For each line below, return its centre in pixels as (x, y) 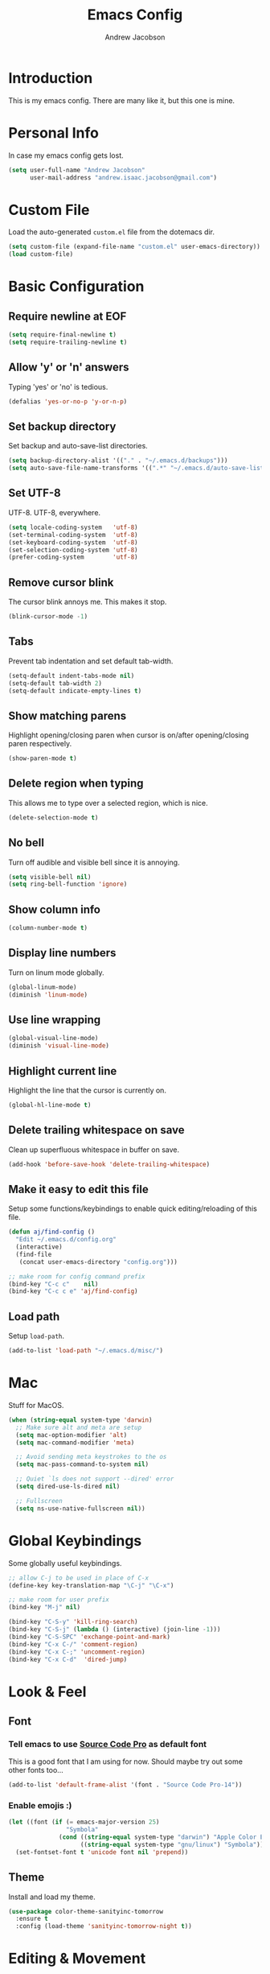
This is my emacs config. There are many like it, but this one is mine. (122, 100)
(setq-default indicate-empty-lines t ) (75, 691)
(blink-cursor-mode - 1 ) (48, 617)
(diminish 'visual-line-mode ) (59, 1046)
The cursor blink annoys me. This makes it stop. (88, 602)
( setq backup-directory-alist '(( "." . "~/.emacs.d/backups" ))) (118, 460)
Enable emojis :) (40, 1806)
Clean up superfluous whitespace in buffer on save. (94, 1150)
